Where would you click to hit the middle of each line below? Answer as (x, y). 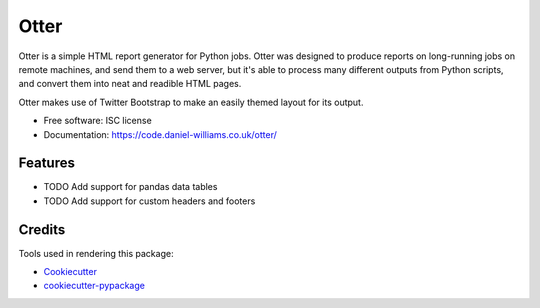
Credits (42, 229)
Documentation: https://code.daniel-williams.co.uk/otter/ (160, 134)
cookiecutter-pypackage (94, 286)
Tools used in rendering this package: (96, 253)
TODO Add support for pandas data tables (130, 187)
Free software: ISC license (97, 121)
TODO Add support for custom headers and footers (149, 201)
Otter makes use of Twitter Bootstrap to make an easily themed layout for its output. (191, 102)
